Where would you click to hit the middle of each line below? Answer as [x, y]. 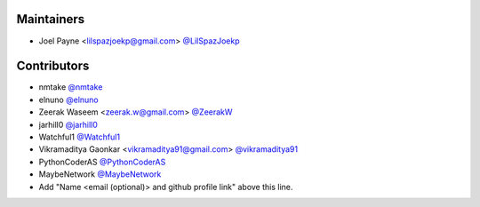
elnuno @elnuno [69, 100]
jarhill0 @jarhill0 [68, 124]
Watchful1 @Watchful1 [79, 137]
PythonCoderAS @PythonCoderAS [102, 162]
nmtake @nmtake [71, 87]
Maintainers [51, 19]
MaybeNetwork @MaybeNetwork [100, 174]
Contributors [53, 66]
